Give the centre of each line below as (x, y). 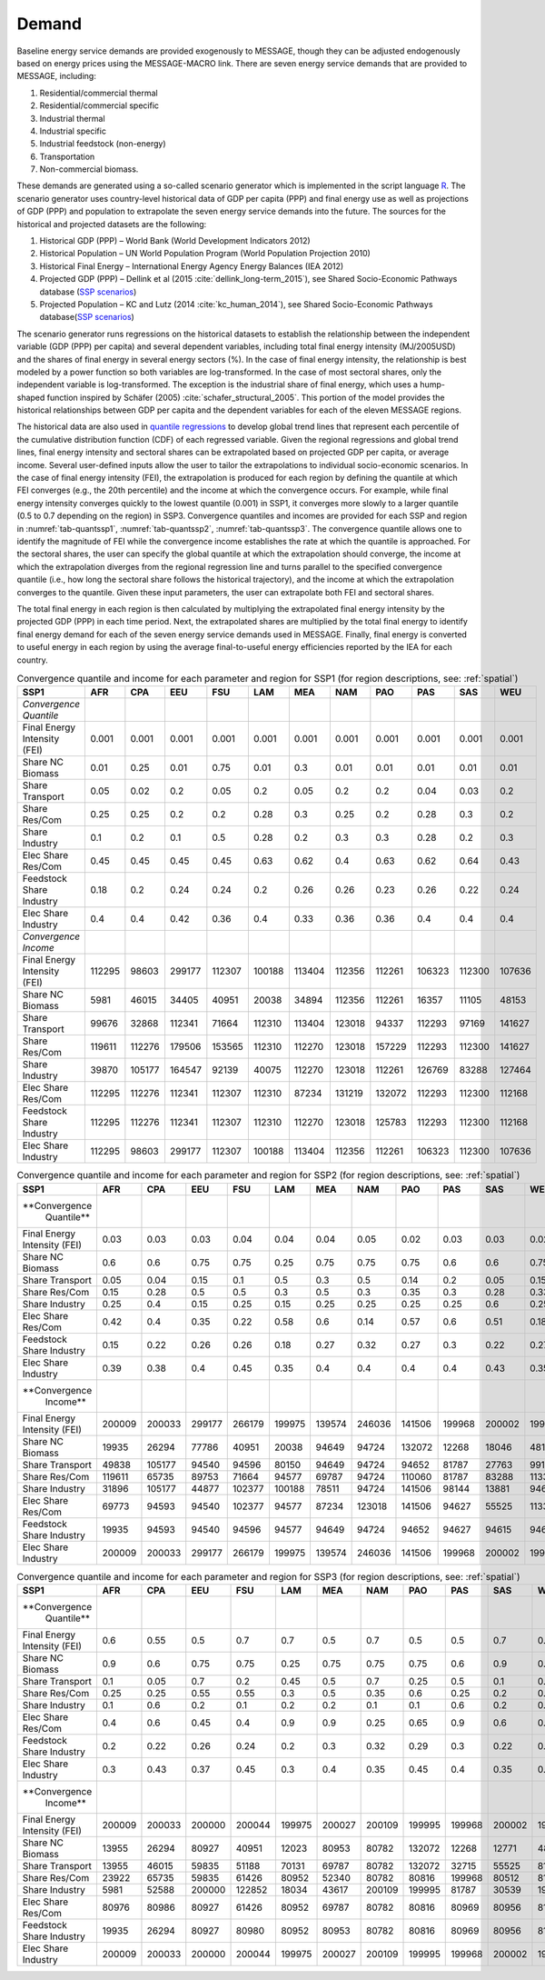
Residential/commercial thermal (99, 93)
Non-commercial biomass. (89, 169)
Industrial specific (73, 131)
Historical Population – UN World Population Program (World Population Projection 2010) (205, 254)
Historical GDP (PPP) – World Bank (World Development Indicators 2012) (175, 241)
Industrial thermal (72, 118)
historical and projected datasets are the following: (112, 224)
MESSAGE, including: (57, 76)
